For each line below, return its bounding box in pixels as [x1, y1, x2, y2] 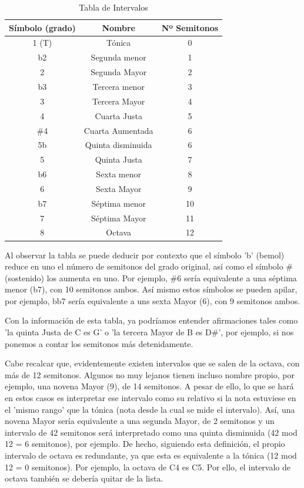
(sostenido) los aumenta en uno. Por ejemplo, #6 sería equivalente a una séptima [5, 271, 297, 284]
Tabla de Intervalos [79, 1, 148, 13]
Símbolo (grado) [9, 21, 76, 33]
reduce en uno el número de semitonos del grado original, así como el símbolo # [5, 260, 293, 272]
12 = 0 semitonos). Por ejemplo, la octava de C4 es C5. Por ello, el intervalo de [5, 460, 290, 473]
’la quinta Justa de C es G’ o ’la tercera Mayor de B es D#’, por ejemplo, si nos [5, 326, 294, 338]
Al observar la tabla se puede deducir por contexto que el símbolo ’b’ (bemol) [5, 248, 285, 261]
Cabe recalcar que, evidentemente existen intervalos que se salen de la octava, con [5, 357, 300, 369]
